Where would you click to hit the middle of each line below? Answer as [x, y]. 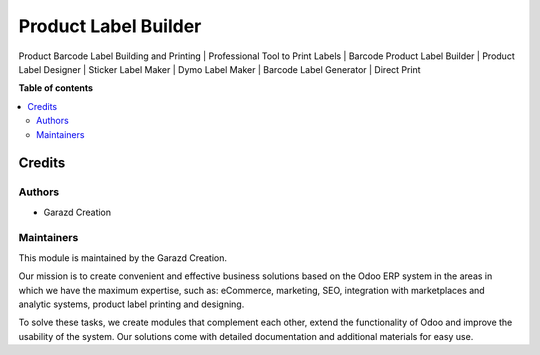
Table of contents [56, 88]
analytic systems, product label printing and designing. [131, 304]
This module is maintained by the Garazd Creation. [123, 257]
